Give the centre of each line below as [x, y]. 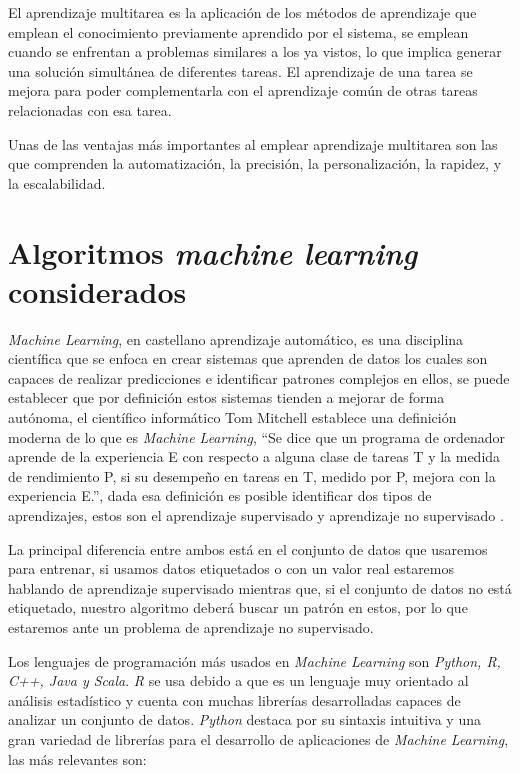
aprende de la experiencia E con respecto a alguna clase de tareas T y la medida [254, 456]
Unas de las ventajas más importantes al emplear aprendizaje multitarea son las [253, 143]
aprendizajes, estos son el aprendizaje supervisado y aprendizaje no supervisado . [256, 515]
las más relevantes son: [77, 758]
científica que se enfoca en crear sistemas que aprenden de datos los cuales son [248, 358]
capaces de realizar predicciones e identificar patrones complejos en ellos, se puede [259, 377]
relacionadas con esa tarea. [90, 109]
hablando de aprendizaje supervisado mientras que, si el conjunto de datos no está [260, 587]
